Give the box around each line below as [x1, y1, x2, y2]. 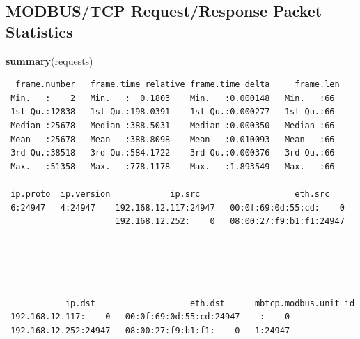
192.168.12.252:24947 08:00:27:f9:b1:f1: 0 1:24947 [10, 325, 290, 336]
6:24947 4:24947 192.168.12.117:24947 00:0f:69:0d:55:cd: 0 [10, 202, 345, 213]
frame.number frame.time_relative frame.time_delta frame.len [15, 80, 340, 90]
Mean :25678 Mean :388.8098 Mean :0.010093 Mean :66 [10, 134, 335, 144]
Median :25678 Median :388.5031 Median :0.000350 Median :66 [10, 120, 335, 130]
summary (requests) [6, 53, 93, 68]
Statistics [6, 20, 73, 42]
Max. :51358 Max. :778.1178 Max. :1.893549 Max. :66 [10, 161, 335, 172]
